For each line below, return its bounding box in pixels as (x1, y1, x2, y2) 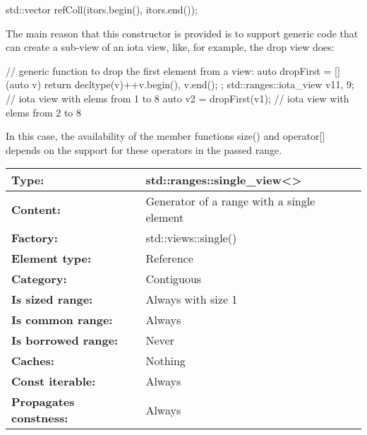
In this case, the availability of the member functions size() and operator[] (6, 129, 325, 143)
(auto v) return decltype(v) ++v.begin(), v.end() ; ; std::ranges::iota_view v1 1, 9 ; (6, 77, 354, 92)
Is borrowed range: (11, 332, 119, 349)
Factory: (11, 230, 58, 246)
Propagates (11, 393, 75, 410)
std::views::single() (145, 230, 237, 246)
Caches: (11, 352, 54, 369)
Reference (145, 250, 193, 267)
